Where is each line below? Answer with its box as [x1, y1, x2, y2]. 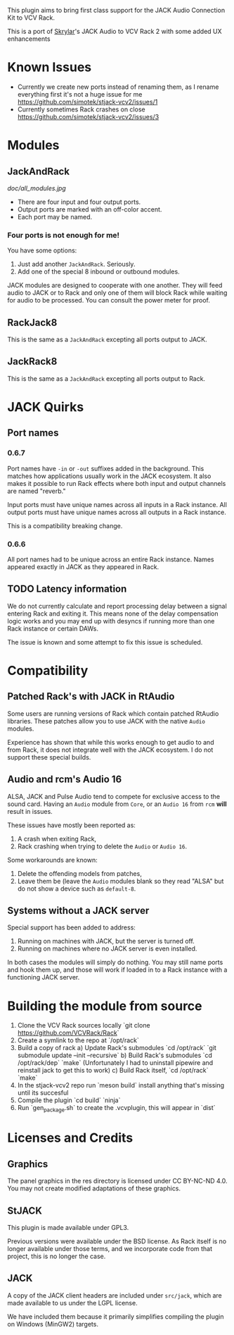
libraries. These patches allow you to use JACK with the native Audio [7, 717, 206, 725]
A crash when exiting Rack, [17, 834, 97, 843]
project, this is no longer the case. [7, 1252, 106, 1261]
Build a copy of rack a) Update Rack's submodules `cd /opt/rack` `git [17, 1044, 216, 1052]
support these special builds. [7, 752, 91, 761]
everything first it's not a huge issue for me [17, 90, 143, 98]
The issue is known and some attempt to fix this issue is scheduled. [7, 638, 203, 646]
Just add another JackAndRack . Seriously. [17, 260, 136, 269]
